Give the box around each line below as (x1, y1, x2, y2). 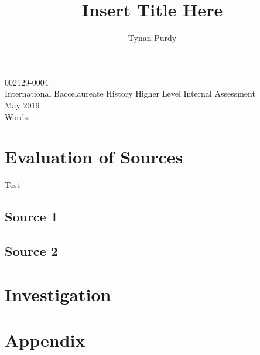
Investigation (5, 282, 111, 306)
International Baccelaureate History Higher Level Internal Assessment (5, 87, 255, 100)
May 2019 (5, 98, 40, 111)
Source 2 (5, 241, 58, 260)
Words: (5, 110, 30, 122)
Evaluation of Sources (5, 145, 183, 169)
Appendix (5, 327, 85, 351)
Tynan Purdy (128, 32, 177, 44)
